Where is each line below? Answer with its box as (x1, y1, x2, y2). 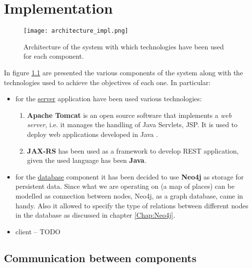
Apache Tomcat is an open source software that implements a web (27, 110, 231, 120)
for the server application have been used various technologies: (15, 93, 202, 104)
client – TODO (15, 226, 61, 236)
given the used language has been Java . (27, 155, 147, 165)
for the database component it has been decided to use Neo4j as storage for (15, 171, 244, 181)
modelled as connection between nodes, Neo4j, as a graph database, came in (15, 190, 243, 201)
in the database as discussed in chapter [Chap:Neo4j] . (15, 210, 175, 220)
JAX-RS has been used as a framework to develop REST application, (27, 145, 239, 156)
